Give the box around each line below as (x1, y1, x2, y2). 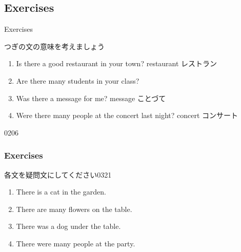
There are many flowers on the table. (16, 203, 132, 214)
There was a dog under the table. (16, 221, 121, 231)
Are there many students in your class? (16, 75, 139, 86)
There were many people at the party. (16, 238, 135, 248)
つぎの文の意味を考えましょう (4, 41, 105, 51)
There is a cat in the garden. (16, 186, 106, 197)
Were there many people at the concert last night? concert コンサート (16, 110, 238, 121)
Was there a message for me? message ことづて (16, 92, 166, 103)
